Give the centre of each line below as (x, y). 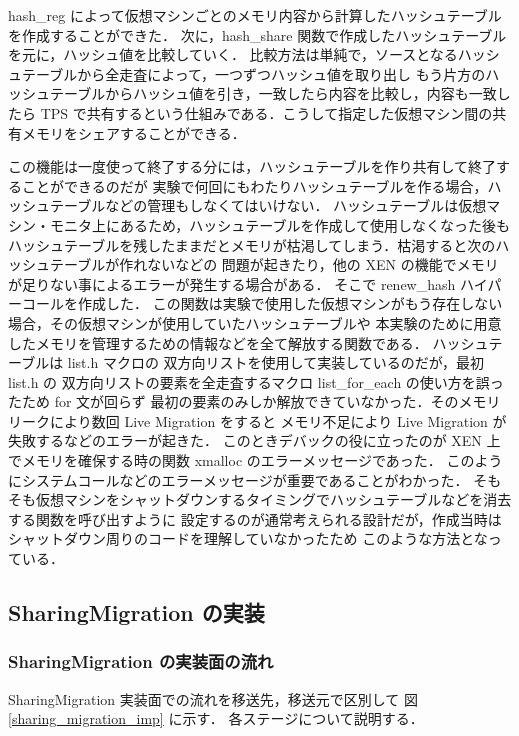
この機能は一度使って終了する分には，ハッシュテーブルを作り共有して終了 (252, 166)
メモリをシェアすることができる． (133, 132)
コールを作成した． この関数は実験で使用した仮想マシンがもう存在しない (262, 303)
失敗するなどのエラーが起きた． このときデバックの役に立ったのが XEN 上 (254, 440)
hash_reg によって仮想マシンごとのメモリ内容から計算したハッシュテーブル (255, 15)
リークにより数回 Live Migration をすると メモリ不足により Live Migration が (257, 420)
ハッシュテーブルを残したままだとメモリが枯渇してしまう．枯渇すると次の (252, 244)
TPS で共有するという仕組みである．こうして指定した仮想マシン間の (266, 112)
